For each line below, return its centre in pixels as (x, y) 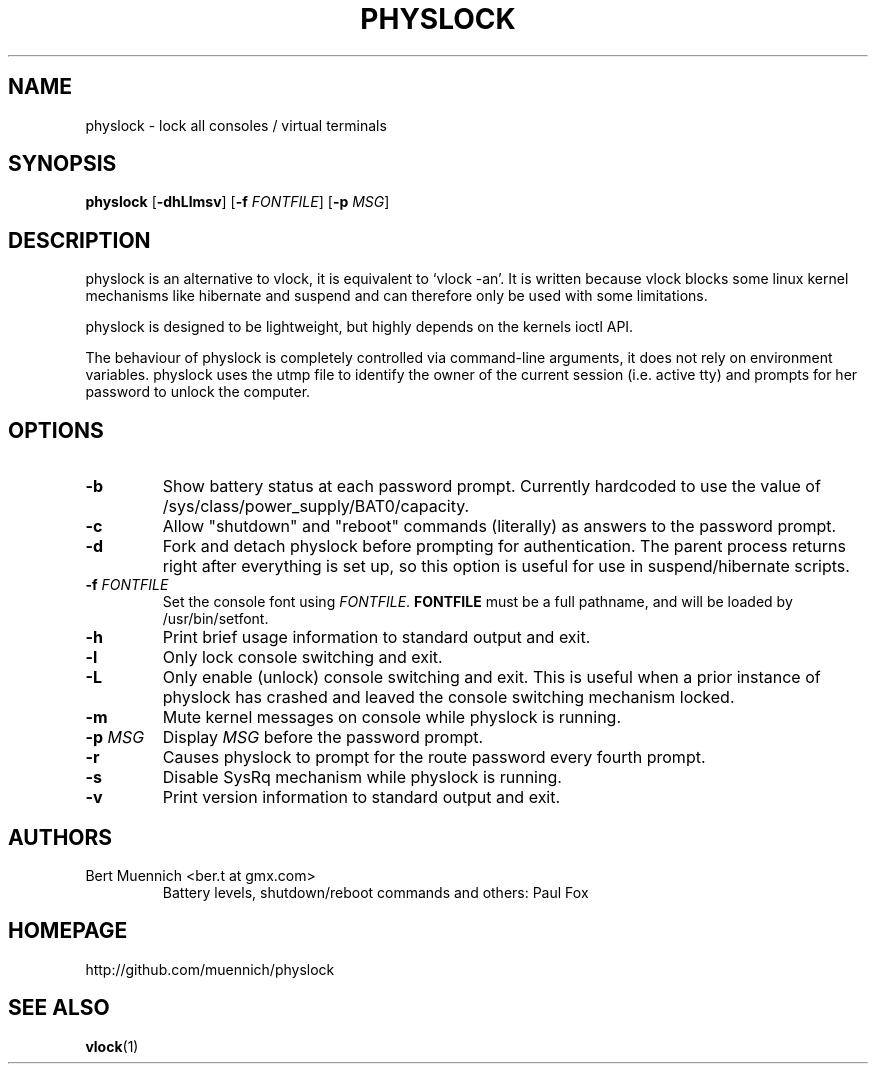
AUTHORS (60, 837)
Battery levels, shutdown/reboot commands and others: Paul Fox (375, 892)
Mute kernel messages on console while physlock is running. (392, 717)
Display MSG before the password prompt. (323, 737)
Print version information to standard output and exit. (361, 797)
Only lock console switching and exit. (302, 657)
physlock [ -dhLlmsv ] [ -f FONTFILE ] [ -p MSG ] (237, 202)
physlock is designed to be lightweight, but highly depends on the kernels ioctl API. (359, 327)
